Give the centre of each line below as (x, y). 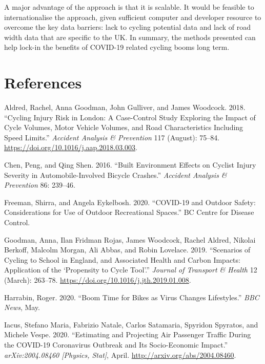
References (43, 83)
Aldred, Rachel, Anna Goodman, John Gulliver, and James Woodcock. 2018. (125, 107)
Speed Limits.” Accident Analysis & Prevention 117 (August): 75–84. (112, 137)
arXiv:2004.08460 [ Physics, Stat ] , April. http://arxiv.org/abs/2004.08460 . (120, 354)
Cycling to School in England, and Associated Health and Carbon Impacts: (122, 259)
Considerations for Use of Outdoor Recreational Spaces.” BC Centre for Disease (129, 212)
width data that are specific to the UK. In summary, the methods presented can (130, 37)
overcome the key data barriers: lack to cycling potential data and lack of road (127, 27)
